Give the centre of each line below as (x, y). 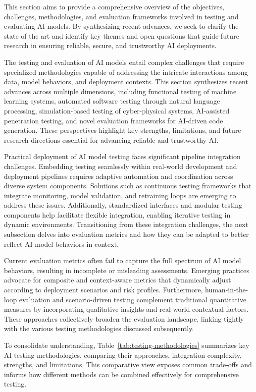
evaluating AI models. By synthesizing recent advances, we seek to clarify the (121, 26)
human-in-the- (227, 290)
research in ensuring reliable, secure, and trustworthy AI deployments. (110, 45)
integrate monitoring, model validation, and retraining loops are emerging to (120, 195)
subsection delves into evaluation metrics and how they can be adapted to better (127, 234)
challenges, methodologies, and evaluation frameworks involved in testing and (121, 16)
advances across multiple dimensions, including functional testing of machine (120, 91)
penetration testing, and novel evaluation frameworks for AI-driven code (114, 120)
